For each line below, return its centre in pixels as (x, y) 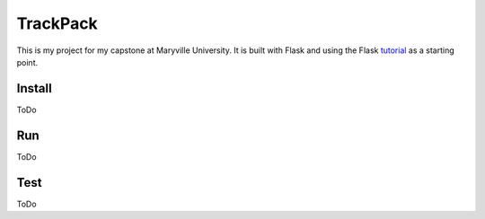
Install (35, 88)
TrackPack (57, 23)
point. (27, 62)
